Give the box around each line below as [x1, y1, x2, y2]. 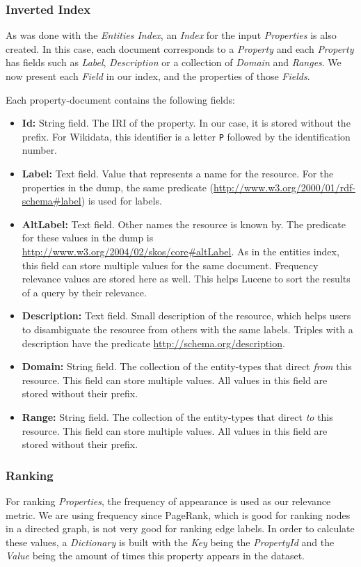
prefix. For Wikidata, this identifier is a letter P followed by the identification [22, 129, 351, 143]
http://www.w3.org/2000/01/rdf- [214, 179, 355, 194]
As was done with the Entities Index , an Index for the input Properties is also [6, 28, 337, 42]
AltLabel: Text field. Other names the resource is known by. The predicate [22, 216, 346, 231]
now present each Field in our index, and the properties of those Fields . [6, 69, 310, 83]
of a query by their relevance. [22, 285, 147, 299]
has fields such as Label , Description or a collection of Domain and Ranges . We [6, 55, 342, 70]
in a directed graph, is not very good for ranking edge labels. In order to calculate [6, 521, 355, 536]
